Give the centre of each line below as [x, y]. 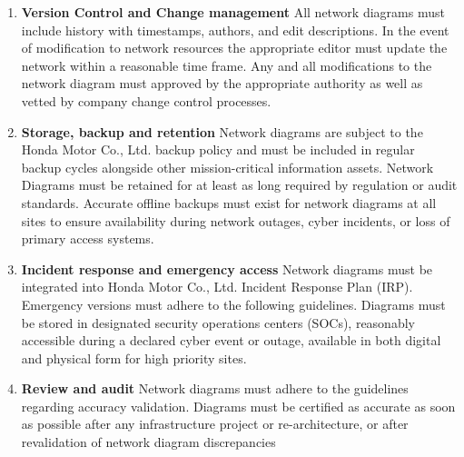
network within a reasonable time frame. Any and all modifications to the [227, 65]
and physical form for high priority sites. [134, 358]
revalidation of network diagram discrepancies [148, 442]
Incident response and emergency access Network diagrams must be [227, 268]
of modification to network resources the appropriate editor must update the [234, 48]
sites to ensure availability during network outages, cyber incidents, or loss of [236, 220]
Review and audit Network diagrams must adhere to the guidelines [215, 388]
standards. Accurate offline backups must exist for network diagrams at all [229, 202]
